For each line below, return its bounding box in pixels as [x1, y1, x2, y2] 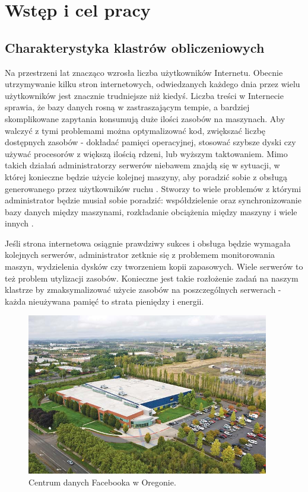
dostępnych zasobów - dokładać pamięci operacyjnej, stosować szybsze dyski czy [5, 136, 296, 148]
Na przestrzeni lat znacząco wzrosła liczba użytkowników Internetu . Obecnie [5, 66, 283, 78]
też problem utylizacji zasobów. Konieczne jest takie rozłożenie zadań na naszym [5, 271, 299, 284]
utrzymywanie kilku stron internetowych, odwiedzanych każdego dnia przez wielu [5, 78, 300, 90]
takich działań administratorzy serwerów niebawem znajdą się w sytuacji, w [5, 159, 280, 171]
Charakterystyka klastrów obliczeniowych [5, 38, 265, 56]
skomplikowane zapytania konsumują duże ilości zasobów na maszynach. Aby [5, 112, 285, 124]
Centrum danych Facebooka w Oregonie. [28, 476, 176, 488]
